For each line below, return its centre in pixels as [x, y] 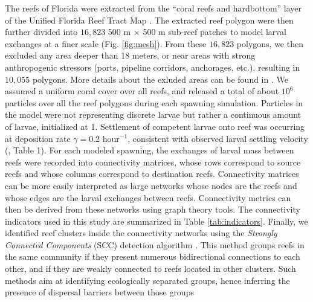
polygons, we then [270, 43]
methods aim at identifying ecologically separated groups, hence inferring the [147, 280]
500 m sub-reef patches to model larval [215, 32]
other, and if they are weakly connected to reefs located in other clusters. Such [150, 268]
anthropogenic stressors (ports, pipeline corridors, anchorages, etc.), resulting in [153, 67]
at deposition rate [38, 138]
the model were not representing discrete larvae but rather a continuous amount [153, 114]
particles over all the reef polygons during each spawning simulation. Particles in [154, 102]
